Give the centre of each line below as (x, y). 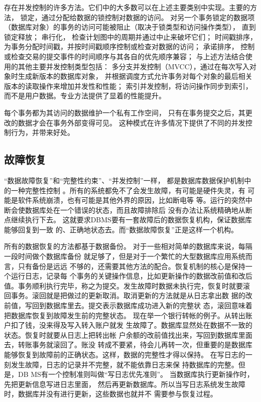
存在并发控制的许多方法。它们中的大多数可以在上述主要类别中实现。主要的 (127, 7)
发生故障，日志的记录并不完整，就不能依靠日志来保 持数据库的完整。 (124, 364)
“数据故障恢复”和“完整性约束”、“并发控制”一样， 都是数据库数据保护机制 (124, 180)
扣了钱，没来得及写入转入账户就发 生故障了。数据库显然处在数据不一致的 (132, 325)
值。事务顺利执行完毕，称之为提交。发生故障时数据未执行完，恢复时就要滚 (127, 285)
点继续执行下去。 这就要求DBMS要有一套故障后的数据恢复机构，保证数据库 (128, 220)
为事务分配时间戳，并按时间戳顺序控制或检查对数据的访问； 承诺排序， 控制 (129, 46)
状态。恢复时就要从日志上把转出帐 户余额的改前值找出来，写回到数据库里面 (128, 334)
